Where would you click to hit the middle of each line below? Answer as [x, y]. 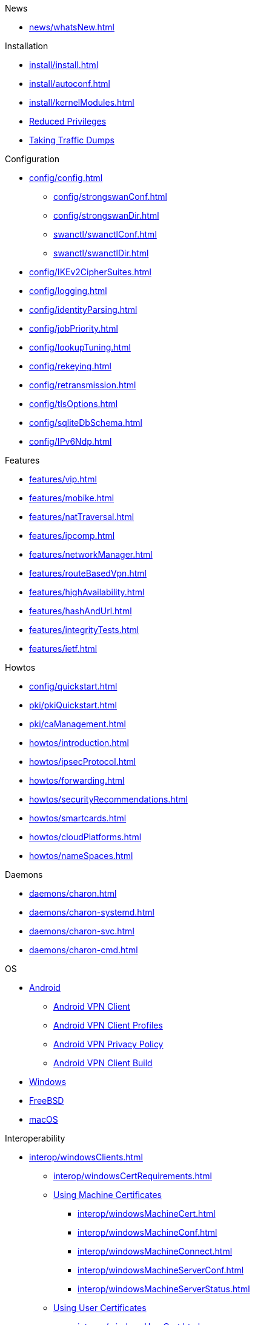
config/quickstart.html [73, 686]
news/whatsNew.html [72, 27]
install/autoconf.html [70, 84]
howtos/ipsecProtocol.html [83, 762]
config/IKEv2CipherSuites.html [90, 272]
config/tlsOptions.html [74, 404]
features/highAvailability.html [87, 592]
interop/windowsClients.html [86, 1157]
